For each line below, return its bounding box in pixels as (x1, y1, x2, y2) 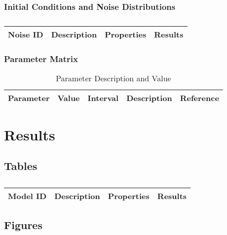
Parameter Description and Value (56, 72, 171, 84)
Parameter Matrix (4, 53, 78, 65)
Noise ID (8, 29, 43, 40)
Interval (87, 92, 119, 104)
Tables (4, 158, 38, 173)
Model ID (8, 190, 47, 202)
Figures (4, 217, 42, 233)
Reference (180, 92, 219, 104)
